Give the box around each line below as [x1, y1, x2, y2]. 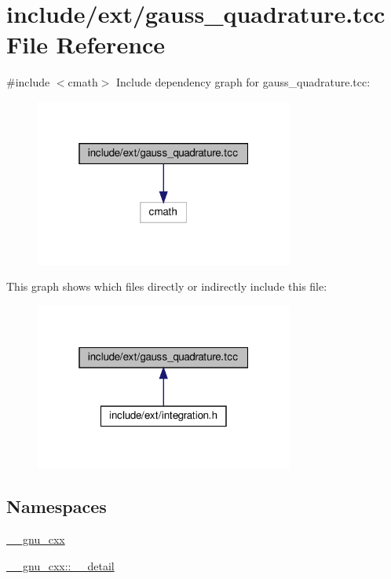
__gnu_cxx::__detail [6, 557, 115, 574]
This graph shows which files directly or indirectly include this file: [6, 278, 327, 295]
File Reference [6, 28, 166, 60]
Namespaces [6, 494, 107, 519]
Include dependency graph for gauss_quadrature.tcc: [115, 74, 371, 90]
